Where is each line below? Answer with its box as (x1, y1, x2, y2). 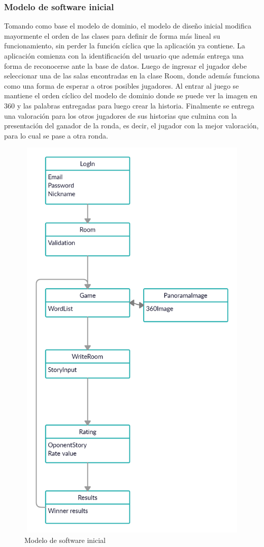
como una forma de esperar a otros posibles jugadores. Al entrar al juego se (4, 80, 239, 91)
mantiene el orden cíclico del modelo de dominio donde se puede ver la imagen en (4, 90, 257, 101)
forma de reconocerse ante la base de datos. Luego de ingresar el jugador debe (4, 60, 247, 71)
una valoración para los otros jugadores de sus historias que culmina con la (4, 110, 237, 121)
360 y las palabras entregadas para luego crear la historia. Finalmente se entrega (4, 100, 254, 111)
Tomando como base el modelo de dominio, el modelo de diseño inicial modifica (4, 20, 252, 31)
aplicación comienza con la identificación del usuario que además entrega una (4, 50, 244, 61)
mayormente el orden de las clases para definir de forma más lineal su (4, 30, 220, 41)
